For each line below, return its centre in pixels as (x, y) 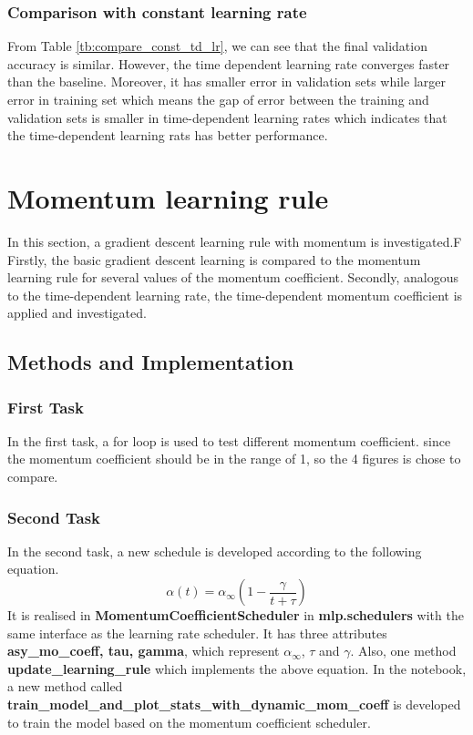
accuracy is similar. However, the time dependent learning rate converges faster (229, 63)
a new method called (65, 686)
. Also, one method (403, 651)
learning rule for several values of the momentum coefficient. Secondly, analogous (233, 277)
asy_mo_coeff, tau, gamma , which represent (144, 651)
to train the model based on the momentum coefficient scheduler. (189, 722)
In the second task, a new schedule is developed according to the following (215, 551)
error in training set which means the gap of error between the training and (218, 99)
